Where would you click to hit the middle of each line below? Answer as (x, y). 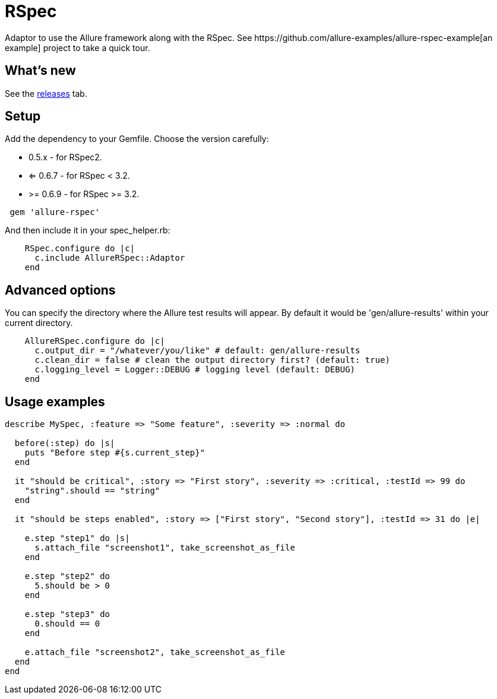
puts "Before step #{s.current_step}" (115, 453)
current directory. (39, 323)
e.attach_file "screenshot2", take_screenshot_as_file (155, 652)
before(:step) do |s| (65, 443)
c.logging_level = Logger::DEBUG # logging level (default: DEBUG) (195, 370)
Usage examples (55, 401)
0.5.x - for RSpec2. (65, 157)
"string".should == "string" (92, 491)
